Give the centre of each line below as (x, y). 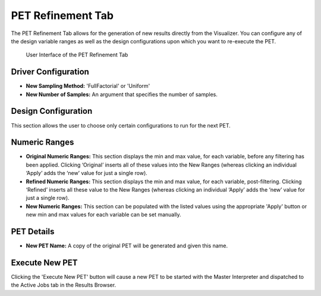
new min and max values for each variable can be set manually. (103, 215)
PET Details (33, 231)
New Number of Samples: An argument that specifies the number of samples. (122, 94)
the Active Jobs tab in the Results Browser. (63, 285)
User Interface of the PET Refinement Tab (77, 55)
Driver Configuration (50, 72)
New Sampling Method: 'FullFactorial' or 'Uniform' (88, 86)
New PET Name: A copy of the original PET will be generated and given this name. (127, 246)
